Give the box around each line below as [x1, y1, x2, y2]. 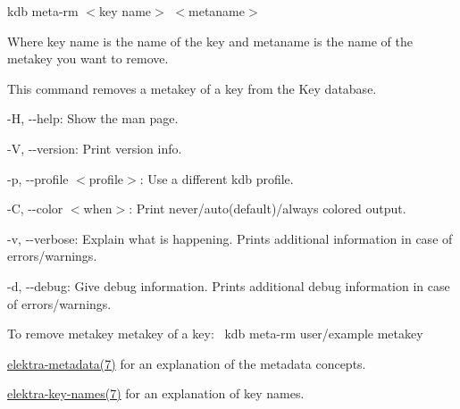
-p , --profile [7, 169, 69, 188]
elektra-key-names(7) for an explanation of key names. [7, 384, 305, 403]
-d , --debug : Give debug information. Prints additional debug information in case [7, 276, 450, 295]
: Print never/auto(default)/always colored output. [129, 199, 406, 218]
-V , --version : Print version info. [7, 138, 182, 157]
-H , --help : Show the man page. [7, 109, 179, 128]
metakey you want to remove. [7, 49, 169, 68]
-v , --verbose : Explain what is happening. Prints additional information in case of [7, 229, 453, 247]
